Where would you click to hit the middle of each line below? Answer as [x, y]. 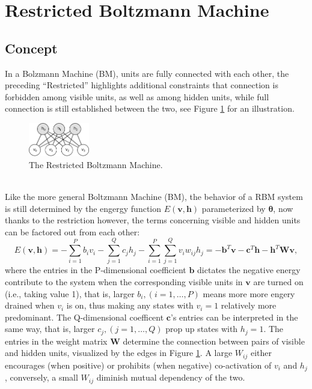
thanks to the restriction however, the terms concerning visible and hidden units [153, 220]
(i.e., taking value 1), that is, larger [70, 293]
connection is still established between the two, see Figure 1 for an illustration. [150, 108]
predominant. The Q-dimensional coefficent [84, 317]
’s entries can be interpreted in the [234, 317]
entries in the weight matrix [56, 341]
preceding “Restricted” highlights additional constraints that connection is [142, 85]
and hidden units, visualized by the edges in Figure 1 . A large [119, 353]
